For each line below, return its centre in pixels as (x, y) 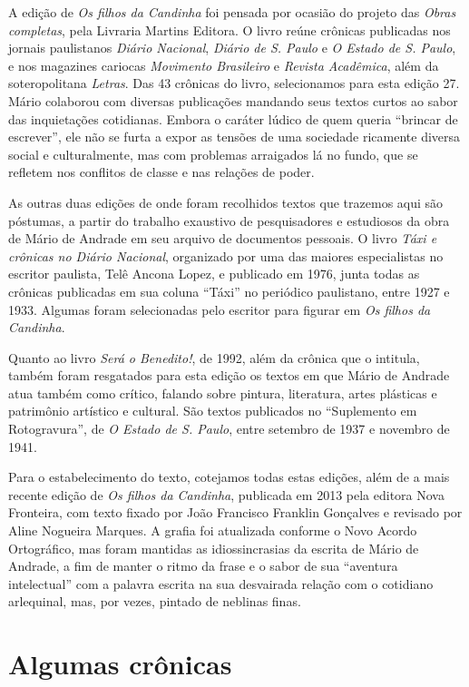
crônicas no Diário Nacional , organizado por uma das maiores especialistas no (226, 255)
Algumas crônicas (120, 664)
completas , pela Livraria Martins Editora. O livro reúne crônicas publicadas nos (230, 29)
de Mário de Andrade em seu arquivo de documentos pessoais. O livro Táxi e (223, 238)
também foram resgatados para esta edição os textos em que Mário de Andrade (229, 375)
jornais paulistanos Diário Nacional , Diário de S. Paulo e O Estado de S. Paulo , (232, 48)
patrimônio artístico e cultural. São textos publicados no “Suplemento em (213, 411)
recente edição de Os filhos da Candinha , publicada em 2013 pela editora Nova (226, 494)
